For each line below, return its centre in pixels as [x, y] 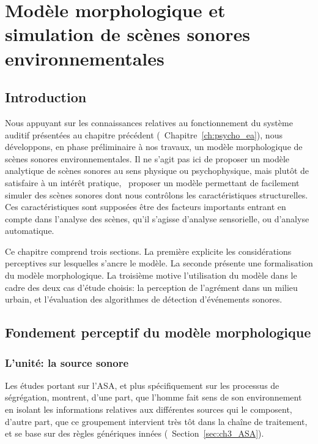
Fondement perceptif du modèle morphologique [158, 332]
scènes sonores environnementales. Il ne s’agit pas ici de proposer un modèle [147, 158]
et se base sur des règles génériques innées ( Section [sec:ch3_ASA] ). [135, 433]
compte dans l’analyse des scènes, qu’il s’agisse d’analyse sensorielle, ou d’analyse [157, 218]
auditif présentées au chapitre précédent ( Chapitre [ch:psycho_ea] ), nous [144, 134]
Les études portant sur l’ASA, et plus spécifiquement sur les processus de [142, 385]
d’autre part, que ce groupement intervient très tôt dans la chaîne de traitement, [156, 421]
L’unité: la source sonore [67, 362]
